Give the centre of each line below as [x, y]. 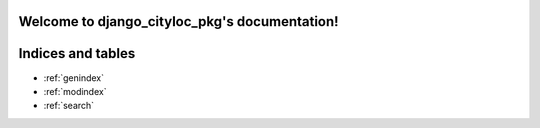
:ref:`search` [69, 106]
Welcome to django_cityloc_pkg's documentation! [178, 21]
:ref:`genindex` [74, 77]
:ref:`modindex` [75, 91]
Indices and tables [77, 53]
